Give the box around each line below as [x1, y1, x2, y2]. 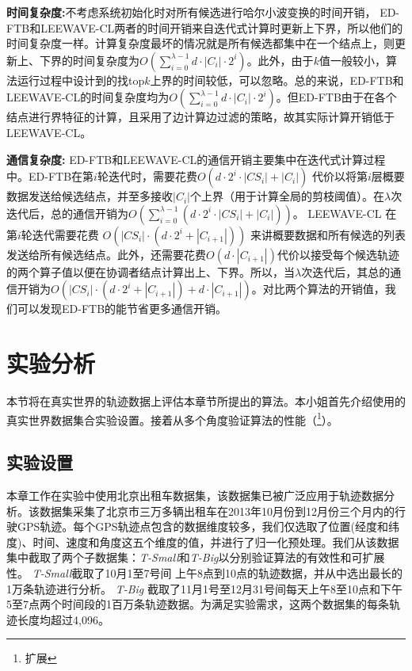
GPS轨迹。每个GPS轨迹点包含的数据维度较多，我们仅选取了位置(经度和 [17, 518, 389, 535]
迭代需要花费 [32, 226, 99, 242]
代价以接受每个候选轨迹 [277, 246, 399, 262]
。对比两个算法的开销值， [251, 280, 385, 297]
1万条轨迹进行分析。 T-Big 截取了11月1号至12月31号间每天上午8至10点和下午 [6, 580, 402, 597]
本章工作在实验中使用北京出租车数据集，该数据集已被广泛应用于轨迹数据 [6, 487, 383, 504]
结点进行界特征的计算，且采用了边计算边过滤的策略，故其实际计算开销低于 [6, 109, 395, 125]
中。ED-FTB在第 [6, 168, 94, 185]
